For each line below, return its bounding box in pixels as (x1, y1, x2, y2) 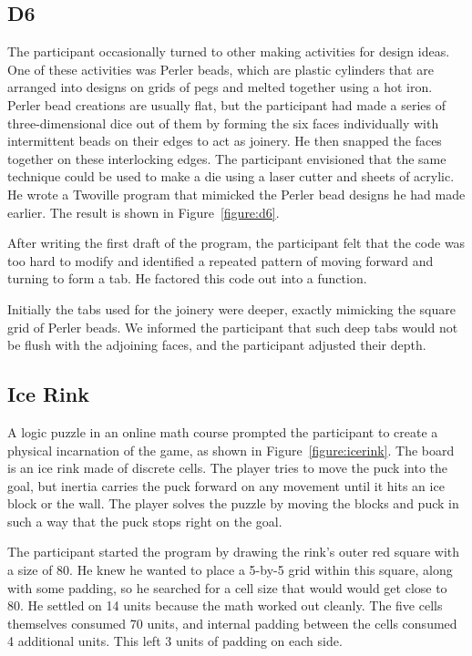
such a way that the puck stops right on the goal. (7, 511, 282, 530)
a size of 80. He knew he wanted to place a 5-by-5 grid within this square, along (7, 560, 453, 579)
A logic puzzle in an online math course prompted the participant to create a (7, 422, 438, 441)
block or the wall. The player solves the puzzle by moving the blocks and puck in (7, 494, 459, 513)
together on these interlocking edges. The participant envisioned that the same (7, 149, 446, 168)
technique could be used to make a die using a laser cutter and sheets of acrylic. (7, 167, 455, 186)
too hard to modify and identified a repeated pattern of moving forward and (7, 251, 434, 270)
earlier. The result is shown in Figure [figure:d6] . (7, 202, 280, 221)
